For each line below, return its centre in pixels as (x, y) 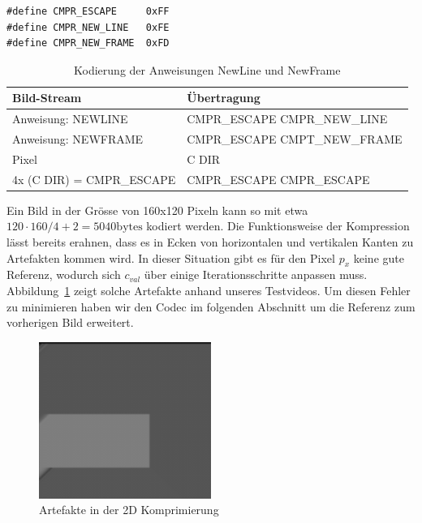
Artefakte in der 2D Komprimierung (129, 510)
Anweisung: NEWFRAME (78, 139)
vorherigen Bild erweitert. (70, 322)
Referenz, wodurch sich (64, 274)
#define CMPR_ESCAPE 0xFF (88, 11)
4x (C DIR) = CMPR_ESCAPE (94, 179)
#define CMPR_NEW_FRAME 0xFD (88, 43)
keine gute (379, 257)
